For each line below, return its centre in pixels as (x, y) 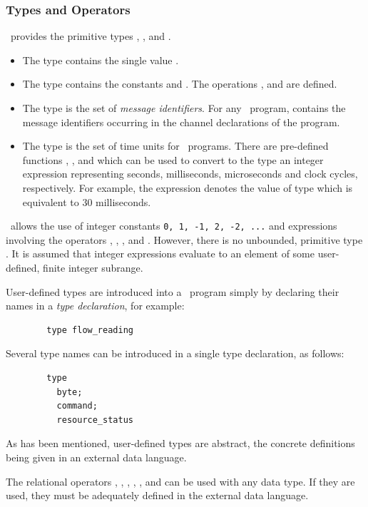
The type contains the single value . (101, 60)
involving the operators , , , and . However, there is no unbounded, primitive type (184, 239)
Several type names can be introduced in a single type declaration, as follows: (175, 353)
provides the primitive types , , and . (91, 36)
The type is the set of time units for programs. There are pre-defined (175, 146)
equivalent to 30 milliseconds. (87, 201)
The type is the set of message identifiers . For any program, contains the (184, 108)
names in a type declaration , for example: (95, 306)
